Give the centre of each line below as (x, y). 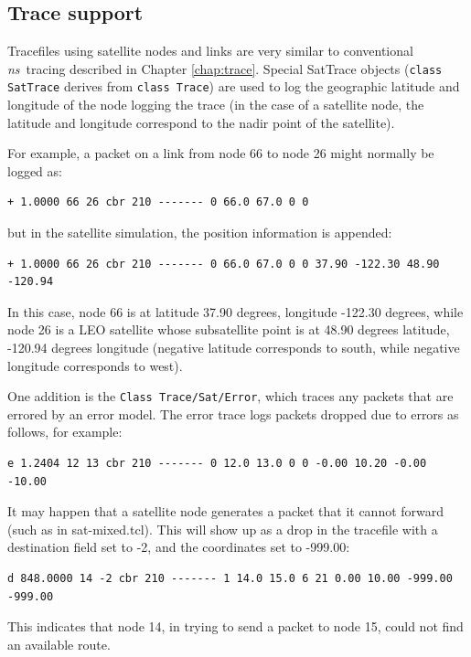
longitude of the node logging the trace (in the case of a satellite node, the (216, 105)
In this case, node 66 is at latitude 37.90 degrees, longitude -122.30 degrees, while (235, 311)
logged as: (35, 170)
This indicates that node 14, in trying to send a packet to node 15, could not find (235, 626)
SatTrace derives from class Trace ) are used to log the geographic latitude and (234, 86)
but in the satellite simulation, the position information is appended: (200, 233)
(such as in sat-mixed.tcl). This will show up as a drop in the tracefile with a (223, 529)
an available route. (59, 644)
